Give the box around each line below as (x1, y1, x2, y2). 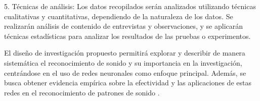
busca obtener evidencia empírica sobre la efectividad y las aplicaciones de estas (4, 77, 251, 88)
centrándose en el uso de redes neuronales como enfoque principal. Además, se (4, 67, 246, 78)
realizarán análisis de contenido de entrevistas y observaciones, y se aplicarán (4, 21, 243, 31)
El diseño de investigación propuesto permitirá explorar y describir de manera (4, 47, 245, 58)
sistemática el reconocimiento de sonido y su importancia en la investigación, (4, 57, 242, 68)
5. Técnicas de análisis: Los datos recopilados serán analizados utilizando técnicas (4, 1, 256, 11)
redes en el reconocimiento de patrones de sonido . (4, 87, 160, 97)
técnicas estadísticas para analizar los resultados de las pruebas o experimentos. (4, 30, 251, 41)
